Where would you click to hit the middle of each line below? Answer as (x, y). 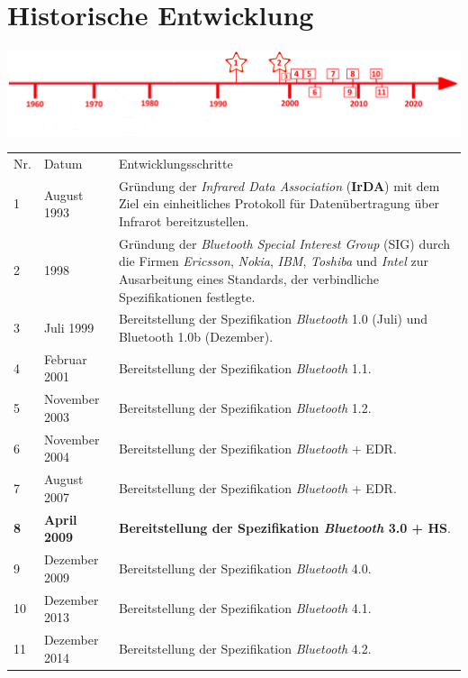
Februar (65, 358)
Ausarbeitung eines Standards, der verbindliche (248, 279)
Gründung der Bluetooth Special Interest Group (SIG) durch (284, 243)
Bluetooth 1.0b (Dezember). (196, 337)
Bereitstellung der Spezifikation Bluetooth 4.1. (245, 608)
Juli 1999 (69, 328)
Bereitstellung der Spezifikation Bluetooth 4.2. (245, 648)
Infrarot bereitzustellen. (184, 220)
